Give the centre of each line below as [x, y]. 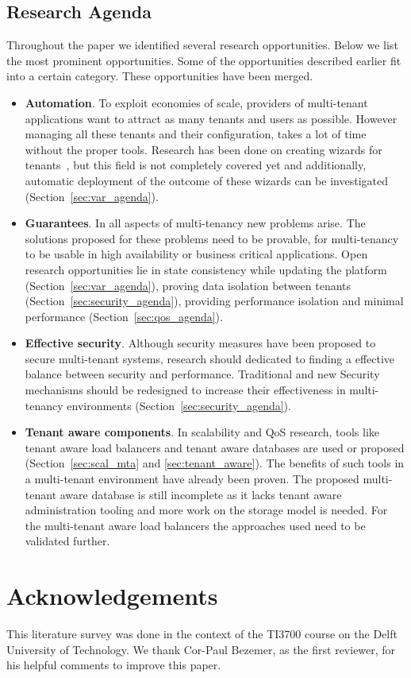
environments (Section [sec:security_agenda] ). [179, 405]
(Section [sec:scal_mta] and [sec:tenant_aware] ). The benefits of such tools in [215, 463]
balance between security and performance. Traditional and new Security [202, 374]
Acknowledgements [112, 596]
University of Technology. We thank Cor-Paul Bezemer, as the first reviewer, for [201, 649]
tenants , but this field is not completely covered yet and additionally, [196, 165]
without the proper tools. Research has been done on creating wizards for [204, 149]
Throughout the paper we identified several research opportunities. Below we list [202, 45]
